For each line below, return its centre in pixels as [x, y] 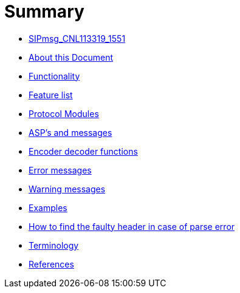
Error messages [60, 170]
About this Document [71, 57]
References [51, 264]
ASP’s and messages [70, 132]
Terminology [54, 245]
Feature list [51, 95]
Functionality [54, 76]
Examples [48, 207]
